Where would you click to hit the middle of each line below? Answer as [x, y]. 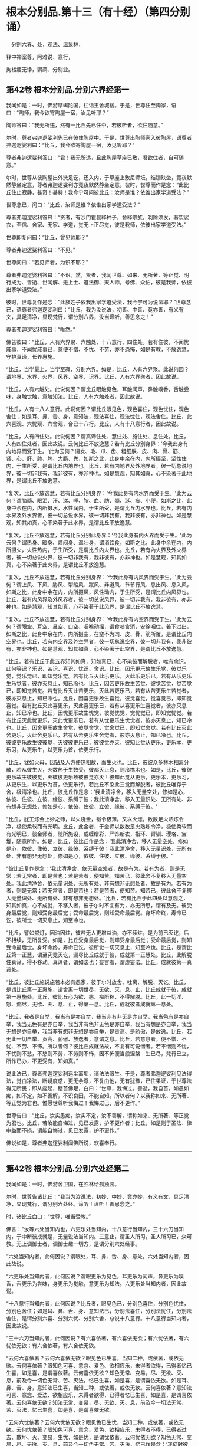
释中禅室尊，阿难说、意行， [40, 57]
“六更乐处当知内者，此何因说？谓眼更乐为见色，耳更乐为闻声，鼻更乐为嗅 [95, 1276]
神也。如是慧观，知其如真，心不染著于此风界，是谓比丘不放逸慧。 [86, 606]
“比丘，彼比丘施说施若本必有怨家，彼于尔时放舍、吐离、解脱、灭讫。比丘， [98, 982]
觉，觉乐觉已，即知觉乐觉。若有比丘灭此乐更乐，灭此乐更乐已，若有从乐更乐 [99, 676]
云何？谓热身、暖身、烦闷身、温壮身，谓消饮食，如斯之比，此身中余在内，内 [99, 542]
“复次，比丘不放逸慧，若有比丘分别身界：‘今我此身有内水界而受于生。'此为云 [99, 493]
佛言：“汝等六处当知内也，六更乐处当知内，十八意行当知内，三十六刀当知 [95, 1229]
